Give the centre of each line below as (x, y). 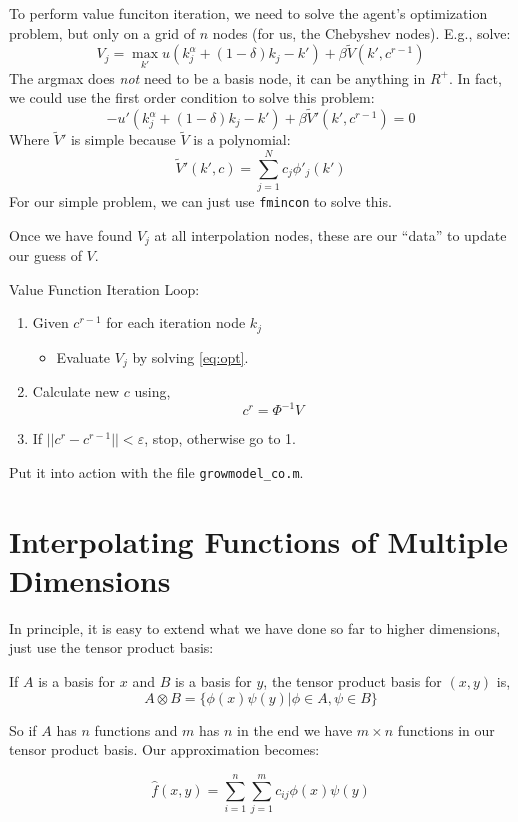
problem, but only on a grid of (102, 32)
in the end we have (295, 729)
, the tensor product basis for (352, 681)
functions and (136, 729)
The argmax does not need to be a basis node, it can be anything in (217, 77)
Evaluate (83, 356)
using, (152, 391)
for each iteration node (176, 322)
